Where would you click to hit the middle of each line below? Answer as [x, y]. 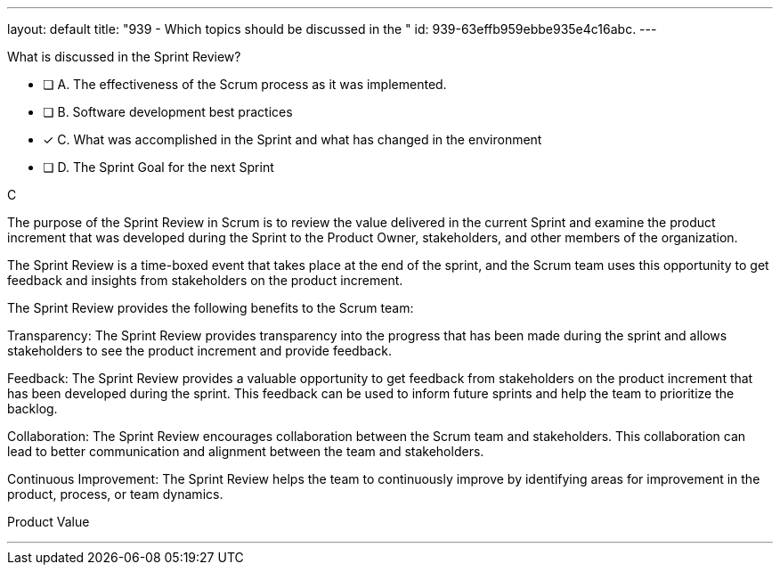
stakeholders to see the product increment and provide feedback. [199, 351]
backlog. [32, 409]
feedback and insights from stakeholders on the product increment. [205, 280]
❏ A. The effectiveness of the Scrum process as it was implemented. [245, 84]
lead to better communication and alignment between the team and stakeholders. [246, 451]
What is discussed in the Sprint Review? [124, 57]
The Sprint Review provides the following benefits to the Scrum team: [211, 308]
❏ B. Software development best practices [168, 112]
